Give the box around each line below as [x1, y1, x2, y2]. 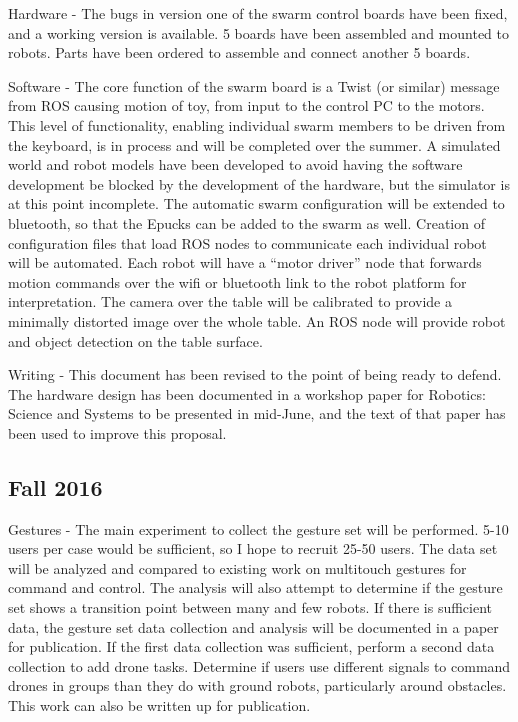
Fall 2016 [8, 471, 103, 502]
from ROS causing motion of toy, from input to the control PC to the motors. [8, 95, 485, 116]
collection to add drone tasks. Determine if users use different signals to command [8, 655, 511, 676]
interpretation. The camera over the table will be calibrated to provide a [8, 291, 452, 312]
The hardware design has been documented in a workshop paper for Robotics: [8, 383, 486, 404]
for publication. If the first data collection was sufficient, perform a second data [8, 636, 495, 657]
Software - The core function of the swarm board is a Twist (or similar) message [8, 75, 500, 96]
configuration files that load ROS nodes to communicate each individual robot [8, 232, 487, 253]
